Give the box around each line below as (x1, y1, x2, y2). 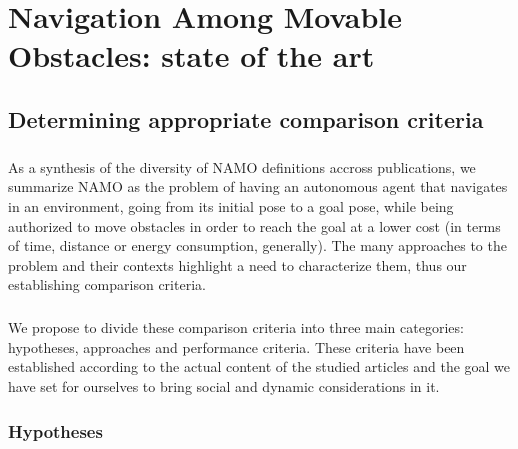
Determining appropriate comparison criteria (8, 103, 484, 134)
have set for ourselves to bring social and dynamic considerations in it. (8, 376, 440, 397)
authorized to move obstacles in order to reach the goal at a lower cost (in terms (8, 215, 501, 236)
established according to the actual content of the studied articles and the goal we (8, 356, 511, 377)
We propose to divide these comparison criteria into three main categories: (8, 317, 464, 338)
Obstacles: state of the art (8, 35, 375, 76)
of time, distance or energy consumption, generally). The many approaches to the (8, 235, 507, 256)
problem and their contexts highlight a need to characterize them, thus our (8, 254, 467, 275)
